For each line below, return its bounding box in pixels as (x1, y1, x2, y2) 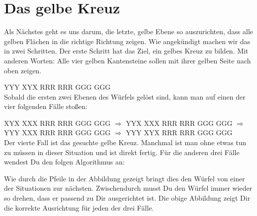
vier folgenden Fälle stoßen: (4, 101, 87, 111)
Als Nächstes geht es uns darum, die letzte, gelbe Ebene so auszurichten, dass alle (4, 26, 254, 37)
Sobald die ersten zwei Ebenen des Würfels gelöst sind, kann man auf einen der (4, 91, 246, 102)
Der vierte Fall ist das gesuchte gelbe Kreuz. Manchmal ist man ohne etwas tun (4, 137, 247, 148)
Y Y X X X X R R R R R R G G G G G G (126, 117, 233, 128)
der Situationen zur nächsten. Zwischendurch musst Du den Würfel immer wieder (4, 183, 253, 193)
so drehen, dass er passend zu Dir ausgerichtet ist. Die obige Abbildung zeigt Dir (4, 193, 251, 203)
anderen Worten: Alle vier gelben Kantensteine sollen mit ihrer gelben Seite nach (4, 55, 251, 65)
